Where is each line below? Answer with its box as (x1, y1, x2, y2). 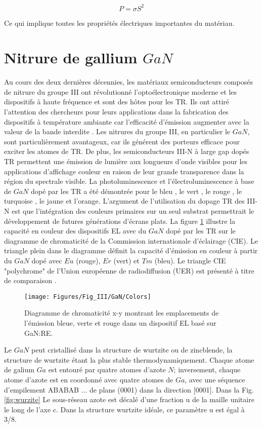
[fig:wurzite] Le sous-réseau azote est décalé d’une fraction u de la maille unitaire (4, 394, 254, 405)
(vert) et (113, 255, 140, 265)
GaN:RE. (24, 327, 53, 338)
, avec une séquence (185, 374, 245, 384)
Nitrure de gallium (4, 47, 138, 68)
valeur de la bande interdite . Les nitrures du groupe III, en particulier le (4, 126, 231, 137)
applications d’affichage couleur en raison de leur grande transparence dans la (4, 166, 244, 176)
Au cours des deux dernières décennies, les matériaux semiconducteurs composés (4, 76, 253, 87)
